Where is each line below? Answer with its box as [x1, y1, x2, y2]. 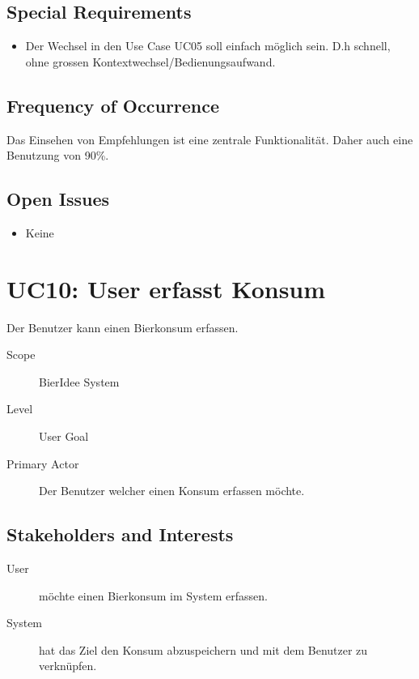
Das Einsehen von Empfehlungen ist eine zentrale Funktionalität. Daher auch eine [6, 130, 413, 147]
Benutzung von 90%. [6, 147, 109, 164]
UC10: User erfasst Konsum [6, 271, 326, 305]
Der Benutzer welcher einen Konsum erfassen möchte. [39, 482, 305, 499]
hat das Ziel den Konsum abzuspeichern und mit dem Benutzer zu [39, 641, 368, 658]
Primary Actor [6, 455, 79, 472]
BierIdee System [39, 373, 120, 390]
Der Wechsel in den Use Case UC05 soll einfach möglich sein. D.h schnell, [25, 37, 391, 54]
